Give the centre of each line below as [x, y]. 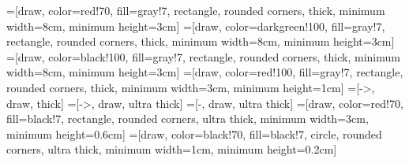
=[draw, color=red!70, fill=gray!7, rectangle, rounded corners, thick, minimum [196, 10]
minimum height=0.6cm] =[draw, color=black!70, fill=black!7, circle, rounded [194, 133]
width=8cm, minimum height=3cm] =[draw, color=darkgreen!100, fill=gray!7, [196, 26]
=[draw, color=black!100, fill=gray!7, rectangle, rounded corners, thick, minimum [203, 56]
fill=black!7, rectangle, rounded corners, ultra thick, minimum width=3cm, [188, 119]
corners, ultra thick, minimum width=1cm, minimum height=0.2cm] [172, 149]
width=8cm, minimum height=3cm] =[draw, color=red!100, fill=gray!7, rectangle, [205, 72]
